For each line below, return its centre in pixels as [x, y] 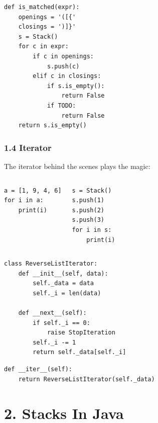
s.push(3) [88, 220]
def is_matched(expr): [42, 7]
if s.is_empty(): [76, 86]
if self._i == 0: [61, 323]
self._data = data [63, 283]
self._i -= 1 [54, 342]
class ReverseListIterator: [51, 264]
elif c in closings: [67, 76]
